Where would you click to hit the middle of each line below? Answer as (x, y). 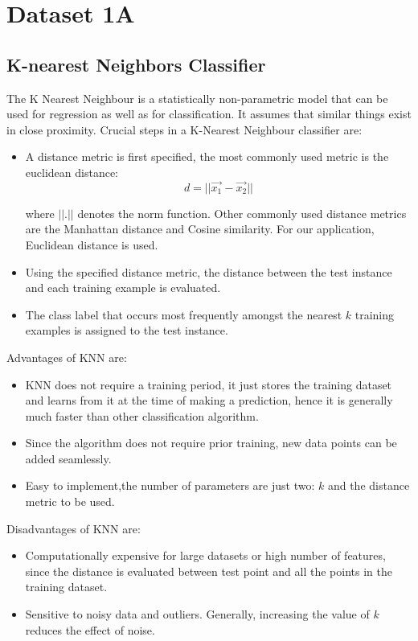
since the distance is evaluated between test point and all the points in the (209, 571)
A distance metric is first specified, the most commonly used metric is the (207, 156)
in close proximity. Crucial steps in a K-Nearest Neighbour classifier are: (184, 129)
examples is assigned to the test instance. (127, 330)
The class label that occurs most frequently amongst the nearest (184, 314)
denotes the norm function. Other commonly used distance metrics (242, 213)
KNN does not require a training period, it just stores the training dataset (209, 384)
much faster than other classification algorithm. (142, 415)
